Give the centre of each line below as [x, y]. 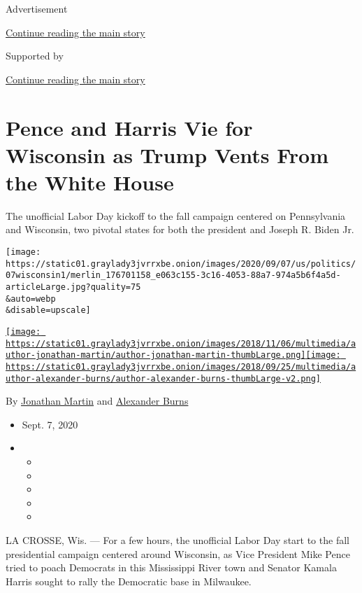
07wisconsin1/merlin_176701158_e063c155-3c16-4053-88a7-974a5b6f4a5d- [173, 275]
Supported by [35, 56]
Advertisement [37, 8]
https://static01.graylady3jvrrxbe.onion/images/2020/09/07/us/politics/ [181, 264]
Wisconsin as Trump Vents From [167, 154]
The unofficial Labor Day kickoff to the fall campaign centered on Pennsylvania [176, 215]
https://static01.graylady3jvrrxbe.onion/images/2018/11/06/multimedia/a [181, 343]
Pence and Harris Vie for [129, 127]
